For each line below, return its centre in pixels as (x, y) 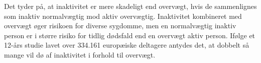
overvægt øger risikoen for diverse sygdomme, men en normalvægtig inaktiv (120, 26)
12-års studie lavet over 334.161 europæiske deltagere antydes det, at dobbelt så (127, 45)
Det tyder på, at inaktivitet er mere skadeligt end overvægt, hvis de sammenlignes (130, 6)
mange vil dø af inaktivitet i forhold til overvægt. (80, 54)
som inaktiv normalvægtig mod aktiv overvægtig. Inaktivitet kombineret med (123, 16)
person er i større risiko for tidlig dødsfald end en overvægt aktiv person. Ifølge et (130, 35)
